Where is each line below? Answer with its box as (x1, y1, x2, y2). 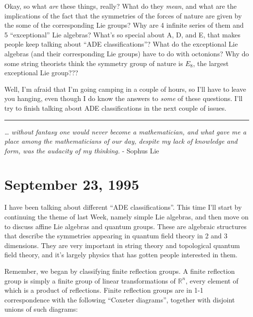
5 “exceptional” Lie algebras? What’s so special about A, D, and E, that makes (4, 29, 240, 39)
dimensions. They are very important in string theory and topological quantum (4, 240, 240, 250)
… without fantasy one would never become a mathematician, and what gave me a (4, 126, 247, 136)
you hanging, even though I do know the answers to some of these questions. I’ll (4, 93, 243, 103)
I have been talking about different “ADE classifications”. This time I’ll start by (4, 202, 242, 212)
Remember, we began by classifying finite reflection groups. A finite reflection (4, 266, 235, 276)
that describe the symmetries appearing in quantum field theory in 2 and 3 (4, 231, 228, 241)
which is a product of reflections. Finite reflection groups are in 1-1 (4, 285, 203, 295)
